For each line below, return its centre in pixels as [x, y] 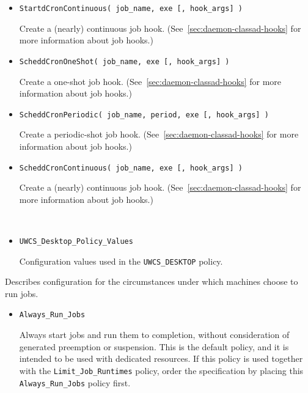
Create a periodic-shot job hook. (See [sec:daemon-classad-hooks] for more [159, 134]
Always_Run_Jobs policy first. [75, 382]
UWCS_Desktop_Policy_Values [76, 241]
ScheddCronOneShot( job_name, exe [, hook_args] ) [124, 61]
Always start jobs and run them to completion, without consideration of [154, 335]
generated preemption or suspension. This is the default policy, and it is [154, 346]
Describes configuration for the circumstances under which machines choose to [152, 281]
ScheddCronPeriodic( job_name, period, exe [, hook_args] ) [144, 115]
